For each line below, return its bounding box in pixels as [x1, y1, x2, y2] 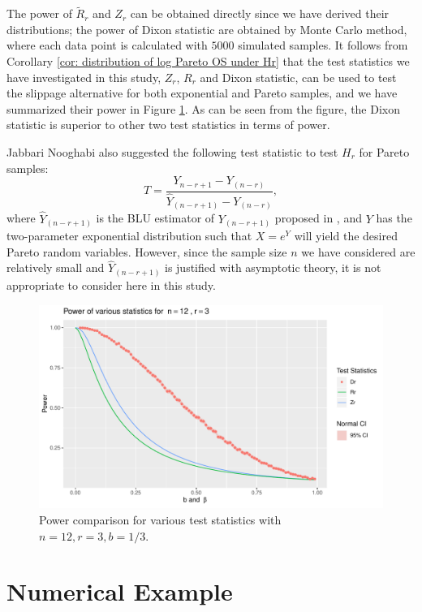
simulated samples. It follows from [238, 37, 408, 54]
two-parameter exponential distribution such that [6, 227, 252, 244]
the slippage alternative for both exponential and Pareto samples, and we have [6, 84, 398, 101]
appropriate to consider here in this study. [6, 276, 216, 293]
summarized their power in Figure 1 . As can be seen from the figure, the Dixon [6, 100, 401, 117]
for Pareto [359, 143, 410, 160]
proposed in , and [274, 209, 362, 226]
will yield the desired [294, 227, 398, 244]
